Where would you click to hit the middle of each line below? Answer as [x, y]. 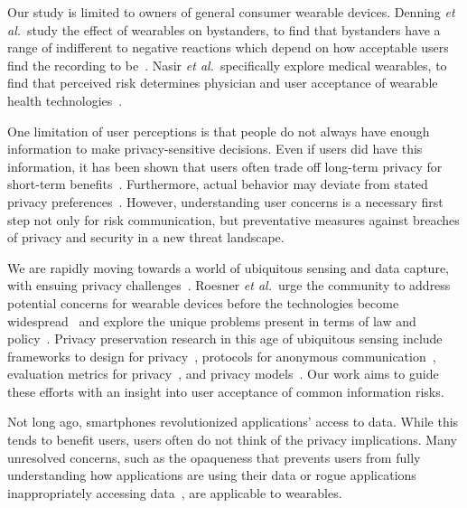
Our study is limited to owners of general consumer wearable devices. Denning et [231, 12]
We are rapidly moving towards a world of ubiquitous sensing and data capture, [228, 267]
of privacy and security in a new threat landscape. [146, 237]
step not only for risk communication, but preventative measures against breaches [233, 219]
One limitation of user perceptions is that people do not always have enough [219, 131]
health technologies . [65, 100]
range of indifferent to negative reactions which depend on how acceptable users [228, 47]
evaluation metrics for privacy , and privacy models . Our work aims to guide [223, 374]
